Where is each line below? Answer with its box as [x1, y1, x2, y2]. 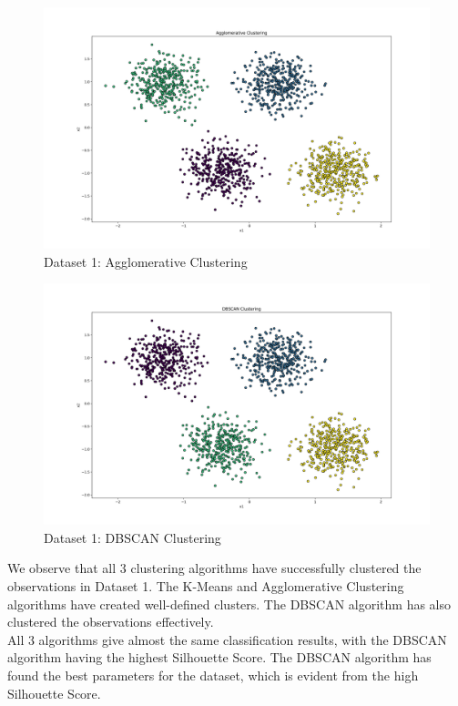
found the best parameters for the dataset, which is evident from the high [7, 665, 419, 684]
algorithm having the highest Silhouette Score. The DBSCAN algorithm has [7, 648, 432, 667]
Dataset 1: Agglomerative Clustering [44, 251, 248, 271]
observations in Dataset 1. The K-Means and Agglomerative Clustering [7, 576, 404, 595]
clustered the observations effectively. [7, 612, 214, 631]
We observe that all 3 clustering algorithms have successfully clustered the [7, 558, 422, 578]
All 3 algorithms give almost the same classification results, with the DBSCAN [7, 629, 447, 649]
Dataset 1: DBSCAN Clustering [44, 527, 221, 547]
